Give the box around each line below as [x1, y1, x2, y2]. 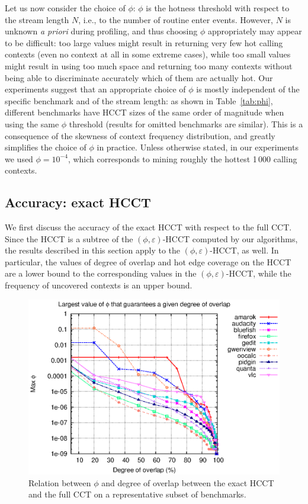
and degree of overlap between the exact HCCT [101, 476, 274, 489]
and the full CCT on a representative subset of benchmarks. [28, 488, 246, 500]
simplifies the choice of [5, 141, 86, 153]
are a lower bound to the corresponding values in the [5, 267, 197, 280]
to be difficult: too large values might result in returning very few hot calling [5, 36, 283, 49]
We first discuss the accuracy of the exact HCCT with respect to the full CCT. [5, 221, 292, 233]
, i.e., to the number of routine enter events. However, [78, 13, 273, 25]
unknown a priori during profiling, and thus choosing [5, 25, 198, 37]
